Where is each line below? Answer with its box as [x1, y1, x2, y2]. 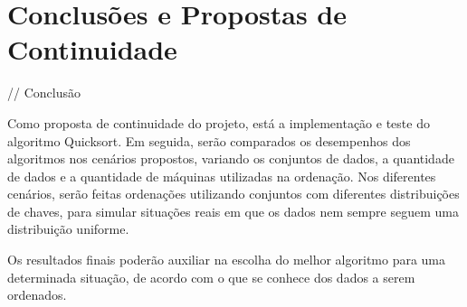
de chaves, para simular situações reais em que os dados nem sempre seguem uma [7, 201, 459, 220]
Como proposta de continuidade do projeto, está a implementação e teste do [7, 113, 430, 132]
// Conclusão [7, 83, 81, 102]
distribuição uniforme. [7, 219, 129, 238]
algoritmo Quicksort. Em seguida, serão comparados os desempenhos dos [7, 131, 411, 150]
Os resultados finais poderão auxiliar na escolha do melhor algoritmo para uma [7, 250, 446, 269]
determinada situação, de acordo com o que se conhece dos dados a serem [7, 267, 415, 286]
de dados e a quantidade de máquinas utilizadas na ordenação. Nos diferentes [7, 166, 436, 185]
